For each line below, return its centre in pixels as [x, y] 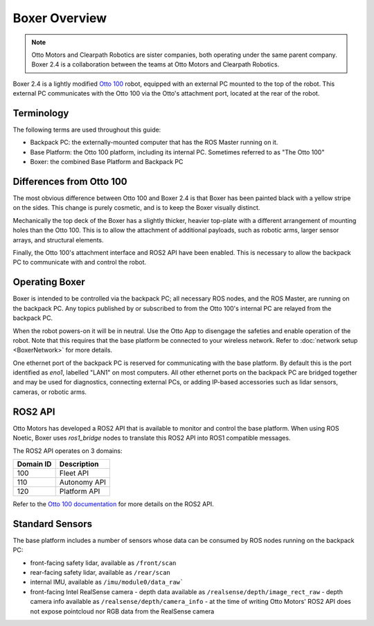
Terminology [41, 113]
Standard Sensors [53, 524]
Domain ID [34, 464]
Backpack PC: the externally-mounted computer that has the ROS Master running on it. [154, 143]
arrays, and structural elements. [58, 240]
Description [79, 464]
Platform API [80, 491]
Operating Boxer [49, 282]
